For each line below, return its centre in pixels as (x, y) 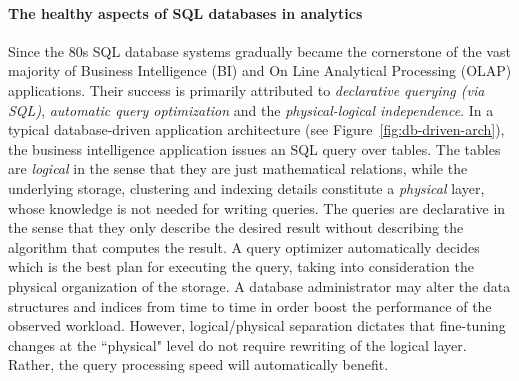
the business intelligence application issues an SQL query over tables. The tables (254, 148)
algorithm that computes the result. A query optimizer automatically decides (244, 246)
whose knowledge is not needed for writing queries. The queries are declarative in (257, 207)
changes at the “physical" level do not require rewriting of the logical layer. (237, 344)
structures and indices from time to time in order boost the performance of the (250, 305)
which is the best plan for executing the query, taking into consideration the (241, 266)
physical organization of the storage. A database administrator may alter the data (259, 285)
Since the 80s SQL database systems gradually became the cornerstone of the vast (259, 50)
